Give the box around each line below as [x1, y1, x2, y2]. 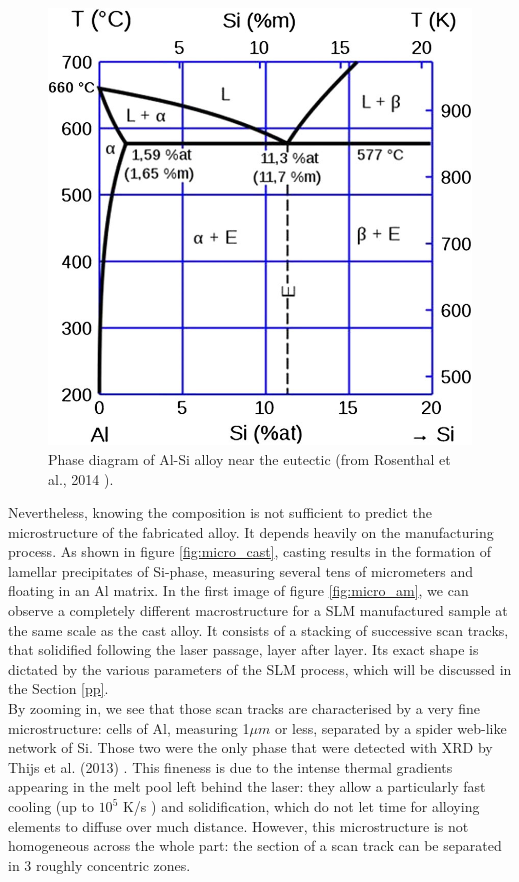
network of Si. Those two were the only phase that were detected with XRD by [8, 737, 493, 758]
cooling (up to [8, 796, 94, 817]
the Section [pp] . [8, 678, 109, 699]
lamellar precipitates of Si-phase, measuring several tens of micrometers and [8, 560, 473, 581]
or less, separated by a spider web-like [274, 717, 507, 738]
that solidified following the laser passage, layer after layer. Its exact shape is [8, 639, 479, 660]
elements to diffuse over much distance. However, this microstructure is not [8, 815, 469, 836]
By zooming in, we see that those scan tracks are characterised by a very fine [8, 698, 481, 719]
